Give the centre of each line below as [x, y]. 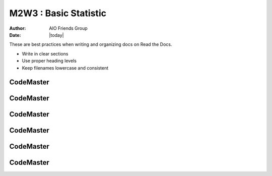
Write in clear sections [45, 53]
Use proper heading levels [49, 61]
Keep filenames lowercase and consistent [65, 68]
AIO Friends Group [68, 28]
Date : [15, 35]
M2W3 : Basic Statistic [58, 13]
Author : [18, 28]
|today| [56, 35]
